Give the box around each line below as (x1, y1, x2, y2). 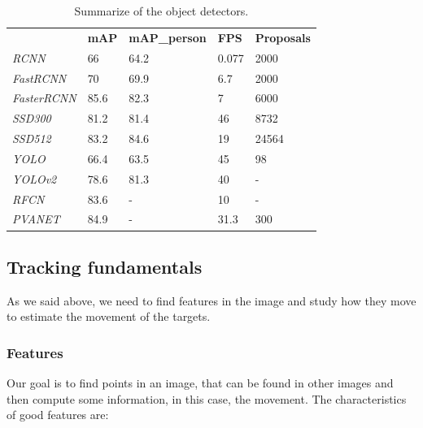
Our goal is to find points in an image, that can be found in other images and (7, 374, 394, 391)
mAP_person (129, 28, 207, 45)
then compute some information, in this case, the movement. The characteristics (7, 390, 407, 407)
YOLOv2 (12, 170, 57, 187)
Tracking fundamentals (7, 253, 203, 279)
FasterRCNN (12, 89, 76, 106)
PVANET (12, 210, 60, 227)
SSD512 (12, 130, 51, 147)
